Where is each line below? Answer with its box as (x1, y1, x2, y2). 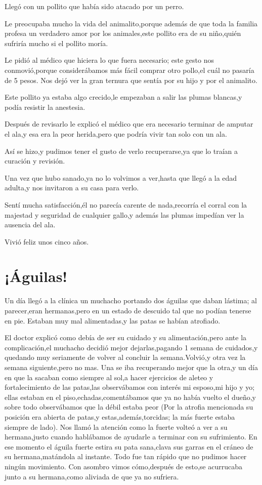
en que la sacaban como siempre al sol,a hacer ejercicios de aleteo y (5, 372, 213, 382)
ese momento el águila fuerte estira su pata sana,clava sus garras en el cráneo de (5, 441, 253, 452)
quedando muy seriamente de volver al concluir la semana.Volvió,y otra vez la (5, 352, 246, 362)
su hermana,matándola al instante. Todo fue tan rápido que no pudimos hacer (5, 451, 247, 462)
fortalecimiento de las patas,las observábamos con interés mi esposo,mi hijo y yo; (5, 382, 255, 392)
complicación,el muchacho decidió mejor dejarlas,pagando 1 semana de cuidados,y (5, 342, 258, 352)
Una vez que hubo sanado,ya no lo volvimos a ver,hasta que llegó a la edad (5, 172, 237, 183)
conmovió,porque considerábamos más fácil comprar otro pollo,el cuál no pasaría (5, 64, 254, 75)
